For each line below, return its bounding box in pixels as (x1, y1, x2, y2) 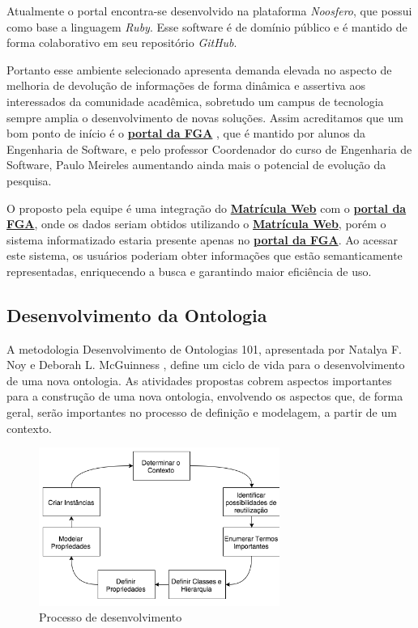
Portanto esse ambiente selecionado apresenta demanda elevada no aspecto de (6, 61, 392, 78)
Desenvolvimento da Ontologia (6, 302, 267, 327)
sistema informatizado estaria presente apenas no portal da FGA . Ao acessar (6, 231, 398, 248)
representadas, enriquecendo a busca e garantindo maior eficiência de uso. (6, 262, 372, 279)
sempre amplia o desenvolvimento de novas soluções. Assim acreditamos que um (6, 108, 403, 125)
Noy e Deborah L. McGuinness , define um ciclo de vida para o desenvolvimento (6, 356, 405, 373)
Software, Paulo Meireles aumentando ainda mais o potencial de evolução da (6, 156, 386, 173)
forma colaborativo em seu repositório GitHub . (6, 34, 237, 51)
